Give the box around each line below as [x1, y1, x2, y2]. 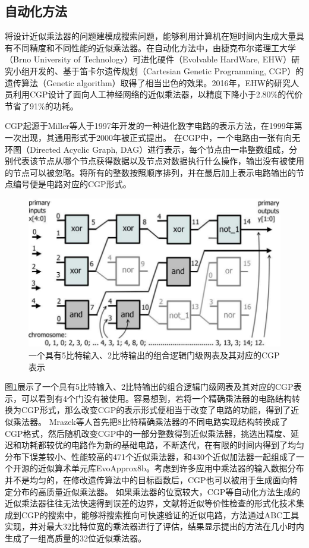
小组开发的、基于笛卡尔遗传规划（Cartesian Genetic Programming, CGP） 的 [12, 64, 304, 77]
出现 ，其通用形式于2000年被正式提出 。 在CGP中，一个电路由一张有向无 [21, 131, 301, 143]
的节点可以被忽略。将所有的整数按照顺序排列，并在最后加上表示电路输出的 [5, 166, 296, 178]
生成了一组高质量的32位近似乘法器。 [5, 531, 146, 544]
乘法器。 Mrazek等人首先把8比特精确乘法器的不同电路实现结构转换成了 [12, 415, 288, 428]
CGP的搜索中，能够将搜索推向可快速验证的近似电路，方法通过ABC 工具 [21, 508, 299, 521]
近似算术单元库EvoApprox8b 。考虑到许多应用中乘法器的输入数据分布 [37, 462, 304, 474]
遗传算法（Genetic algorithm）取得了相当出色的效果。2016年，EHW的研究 [5, 76, 291, 89]
